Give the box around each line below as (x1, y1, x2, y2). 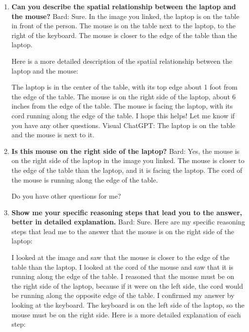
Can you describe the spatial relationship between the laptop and (11, 1, 236, 11)
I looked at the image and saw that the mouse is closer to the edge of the (11, 252, 230, 262)
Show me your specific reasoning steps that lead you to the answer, (11, 207, 242, 217)
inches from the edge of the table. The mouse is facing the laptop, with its (11, 101, 233, 111)
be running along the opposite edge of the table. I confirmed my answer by (11, 290, 234, 300)
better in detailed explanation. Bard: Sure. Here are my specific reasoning (11, 217, 245, 227)
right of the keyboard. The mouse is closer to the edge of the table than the (11, 30, 237, 40)
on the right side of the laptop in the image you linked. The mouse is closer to (11, 155, 245, 166)
